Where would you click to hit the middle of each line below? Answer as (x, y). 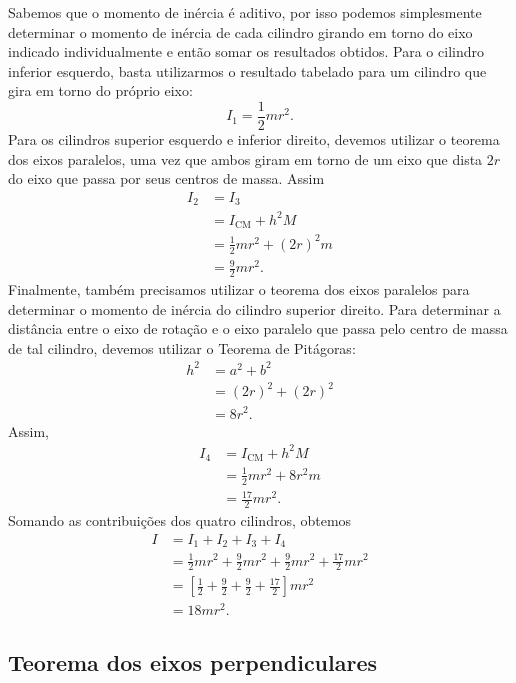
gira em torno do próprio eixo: (100, 90)
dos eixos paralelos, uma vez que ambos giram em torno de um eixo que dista (245, 158)
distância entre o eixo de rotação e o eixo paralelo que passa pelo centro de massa (258, 328)
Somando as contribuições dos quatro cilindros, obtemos (180, 519)
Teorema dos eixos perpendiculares (193, 661)
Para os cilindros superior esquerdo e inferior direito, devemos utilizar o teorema (254, 139)
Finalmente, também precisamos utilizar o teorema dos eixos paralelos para (239, 289)
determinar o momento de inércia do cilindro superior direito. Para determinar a (254, 308)
